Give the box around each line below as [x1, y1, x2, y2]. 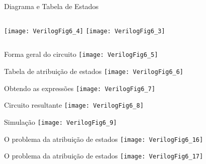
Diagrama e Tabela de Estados [4, 1, 99, 11]
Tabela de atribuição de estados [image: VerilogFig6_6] [4, 65, 184, 76]
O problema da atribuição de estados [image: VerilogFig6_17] [4, 150, 203, 161]
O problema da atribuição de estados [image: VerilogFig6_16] [4, 133, 203, 144]
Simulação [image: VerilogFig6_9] [4, 116, 117, 127]
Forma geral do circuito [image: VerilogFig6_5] [4, 49, 158, 59]
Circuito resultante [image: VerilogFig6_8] [4, 100, 144, 110]
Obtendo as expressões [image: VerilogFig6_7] [4, 83, 156, 93]
